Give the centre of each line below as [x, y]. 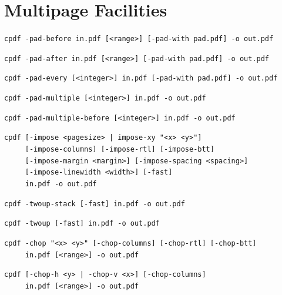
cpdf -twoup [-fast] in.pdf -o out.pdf [82, 224]
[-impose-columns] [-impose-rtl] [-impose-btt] [120, 150]
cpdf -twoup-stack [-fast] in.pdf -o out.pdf [95, 204]
